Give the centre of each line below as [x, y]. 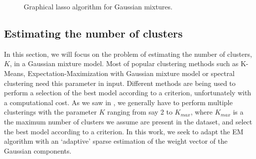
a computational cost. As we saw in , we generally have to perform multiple [118, 102]
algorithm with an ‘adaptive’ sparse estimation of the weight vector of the [116, 141]
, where [202, 112]
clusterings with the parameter [50, 112]
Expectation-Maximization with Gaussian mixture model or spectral [131, 73]
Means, [15, 73]
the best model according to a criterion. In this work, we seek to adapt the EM [124, 131]
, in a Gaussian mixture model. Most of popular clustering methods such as [124, 63]
